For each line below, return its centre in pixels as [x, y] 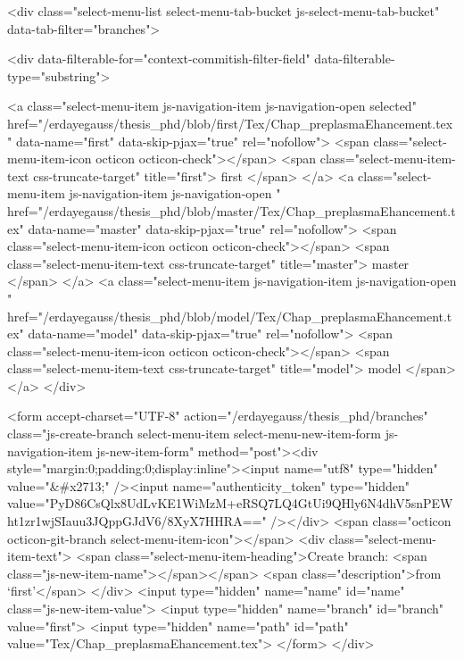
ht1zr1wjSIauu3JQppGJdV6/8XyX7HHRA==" [137, 521]
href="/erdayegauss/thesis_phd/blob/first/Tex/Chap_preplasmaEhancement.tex [230, 123]
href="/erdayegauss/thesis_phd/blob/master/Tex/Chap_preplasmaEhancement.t [232, 210]
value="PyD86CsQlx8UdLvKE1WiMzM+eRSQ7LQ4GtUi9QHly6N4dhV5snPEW [230, 503]
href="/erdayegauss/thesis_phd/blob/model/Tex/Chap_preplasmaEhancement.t [230, 316]
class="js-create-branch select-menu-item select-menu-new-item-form [195, 434]
